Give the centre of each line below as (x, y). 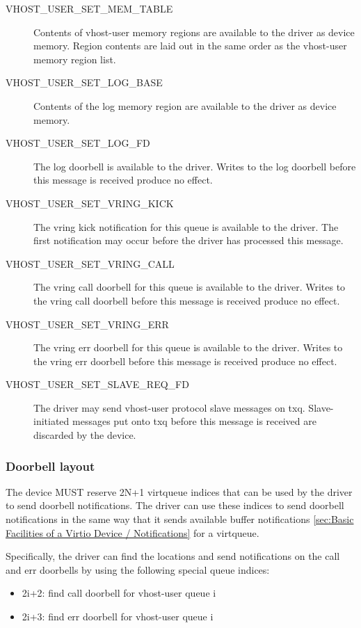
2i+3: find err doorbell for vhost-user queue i (118, 617)
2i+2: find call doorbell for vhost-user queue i (119, 593)
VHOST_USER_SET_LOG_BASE (84, 82)
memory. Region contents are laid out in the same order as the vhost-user (190, 46)
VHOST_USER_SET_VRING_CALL (90, 263)
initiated (51, 421)
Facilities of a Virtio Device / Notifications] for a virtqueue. (133, 532)
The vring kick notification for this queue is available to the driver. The (186, 226)
